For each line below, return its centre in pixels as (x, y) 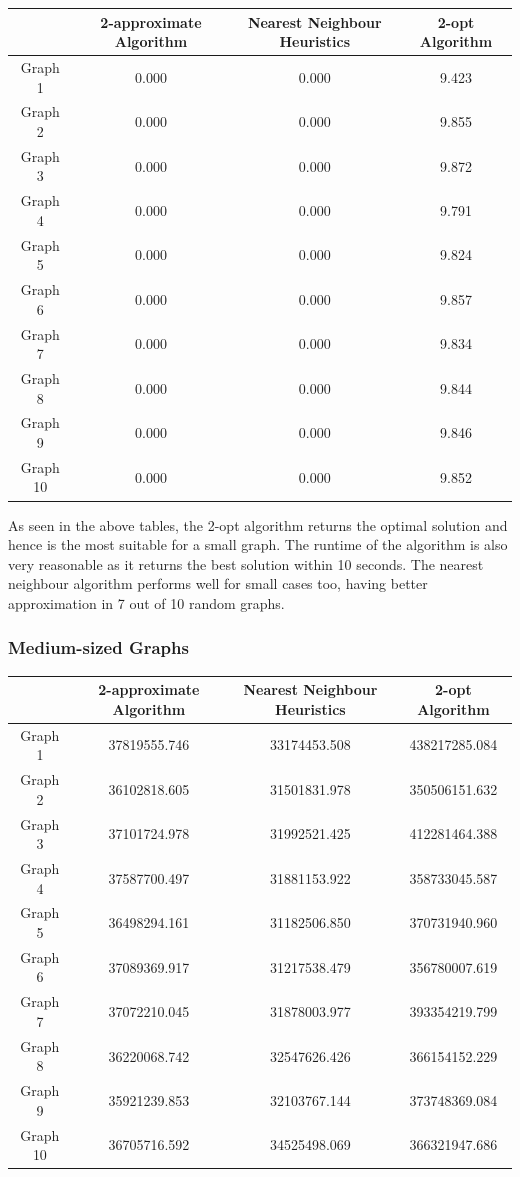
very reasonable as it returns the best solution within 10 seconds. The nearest (246, 563)
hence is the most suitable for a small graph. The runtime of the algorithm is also (258, 544)
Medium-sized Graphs (98, 647)
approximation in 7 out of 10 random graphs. (146, 602)
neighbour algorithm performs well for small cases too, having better (218, 583)
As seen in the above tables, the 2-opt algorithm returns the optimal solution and (258, 524)
